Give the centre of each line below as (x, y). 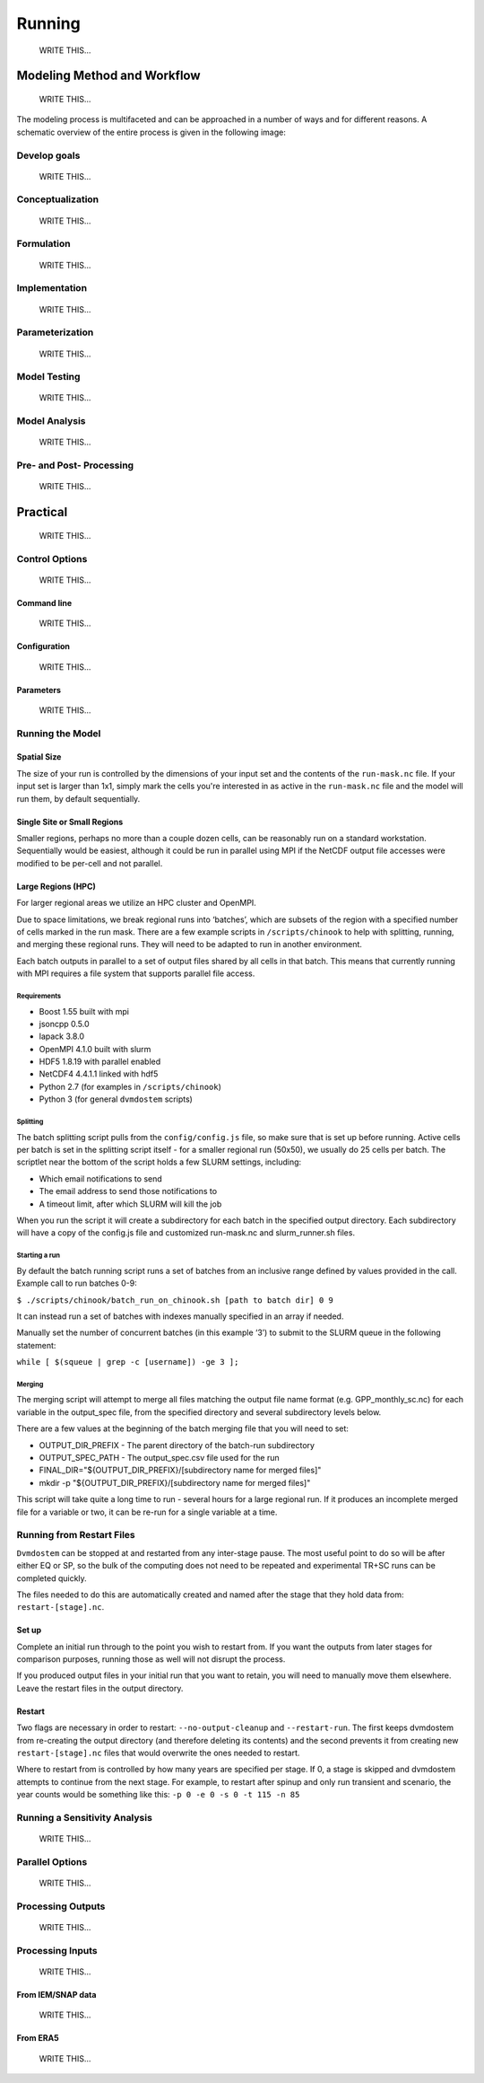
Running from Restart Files (76, 1535)
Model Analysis (51, 421)
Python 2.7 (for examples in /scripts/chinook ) (130, 1086)
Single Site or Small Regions (70, 822)
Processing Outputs (61, 1906)
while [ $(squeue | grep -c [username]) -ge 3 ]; (128, 1362)
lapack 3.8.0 (62, 1036)
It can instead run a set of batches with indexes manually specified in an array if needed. (180, 1316)
